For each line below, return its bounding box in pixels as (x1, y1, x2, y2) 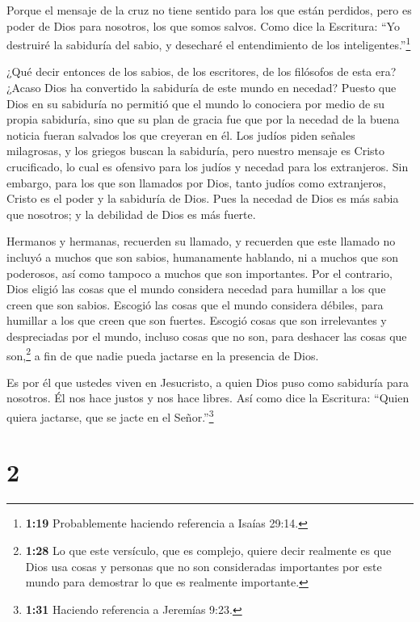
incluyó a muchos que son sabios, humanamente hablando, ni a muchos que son (6, 248, 398, 265)
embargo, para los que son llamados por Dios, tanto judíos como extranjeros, (6, 174, 386, 191)
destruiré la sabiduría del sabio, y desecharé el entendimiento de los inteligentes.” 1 (6, 34, 411, 53)
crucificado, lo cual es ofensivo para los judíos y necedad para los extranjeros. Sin (6, 158, 409, 174)
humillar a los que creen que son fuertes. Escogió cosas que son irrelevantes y (6, 312, 387, 329)
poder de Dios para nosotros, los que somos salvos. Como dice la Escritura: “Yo (6, 17, 400, 34)
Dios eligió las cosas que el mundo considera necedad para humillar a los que (6, 280, 386, 297)
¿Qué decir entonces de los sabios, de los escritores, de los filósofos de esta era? (6, 63, 397, 80)
